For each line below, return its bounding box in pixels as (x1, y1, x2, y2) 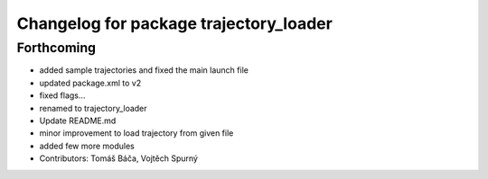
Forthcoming (16, 40, 97, 56)
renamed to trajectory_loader (39, 103, 148, 113)
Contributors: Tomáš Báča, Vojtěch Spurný (39, 153, 199, 164)
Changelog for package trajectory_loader (16, 13, 333, 33)
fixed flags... (39, 90, 86, 101)
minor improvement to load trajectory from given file (39, 128, 234, 139)
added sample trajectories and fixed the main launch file (39, 65, 249, 76)
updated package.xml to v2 (39, 77, 142, 88)
